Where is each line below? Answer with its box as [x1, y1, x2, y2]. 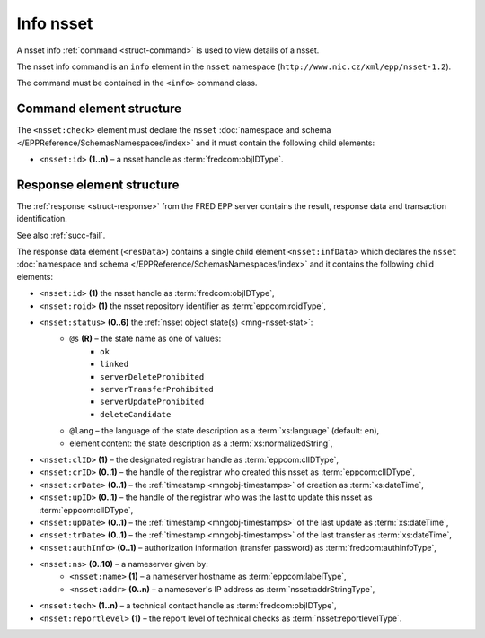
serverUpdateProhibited [100, 397, 205, 407]
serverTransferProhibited [100, 384, 215, 394]
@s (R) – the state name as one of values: [69, 333, 222, 345]
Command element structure [16, 101, 182, 117]
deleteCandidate [100, 409, 172, 419]
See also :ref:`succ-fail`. [16, 230, 106, 240]
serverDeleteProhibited [100, 371, 205, 381]
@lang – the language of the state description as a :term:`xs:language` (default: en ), [69, 425, 380, 436]
